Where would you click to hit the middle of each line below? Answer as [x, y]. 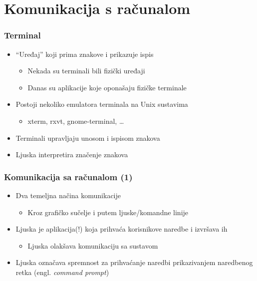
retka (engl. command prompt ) [62, 272]
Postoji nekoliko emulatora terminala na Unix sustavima [102, 104]
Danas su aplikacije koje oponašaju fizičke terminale [107, 87]
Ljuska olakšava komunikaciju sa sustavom [93, 245]
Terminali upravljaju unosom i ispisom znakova [88, 138]
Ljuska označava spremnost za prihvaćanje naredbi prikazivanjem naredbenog [134, 262]
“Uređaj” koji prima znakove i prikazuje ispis [85, 54]
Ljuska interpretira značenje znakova [72, 154]
